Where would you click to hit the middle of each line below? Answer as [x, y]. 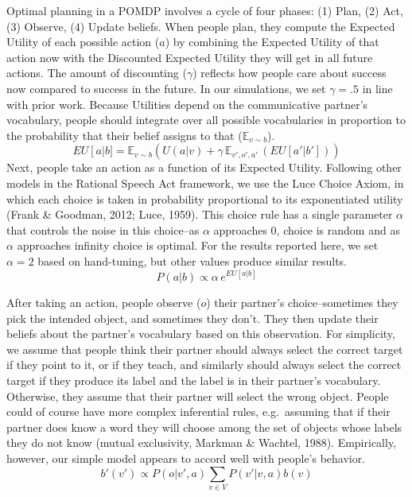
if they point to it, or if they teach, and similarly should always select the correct [204, 365]
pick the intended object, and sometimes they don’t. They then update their [192, 318]
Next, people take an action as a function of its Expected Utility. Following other [204, 167]
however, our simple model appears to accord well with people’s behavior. [186, 458]
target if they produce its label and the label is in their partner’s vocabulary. [194, 380]
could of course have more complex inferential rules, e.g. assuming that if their [198, 412]
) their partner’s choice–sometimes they [302, 302]
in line [377, 88]
